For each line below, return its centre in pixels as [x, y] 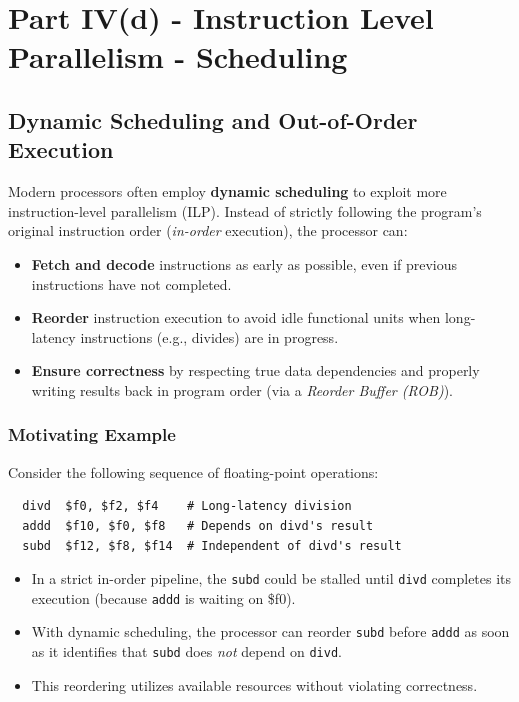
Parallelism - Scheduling [178, 56]
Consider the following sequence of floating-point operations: [193, 471]
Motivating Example [92, 434]
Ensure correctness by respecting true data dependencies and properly [255, 370]
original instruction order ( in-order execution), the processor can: [208, 230]
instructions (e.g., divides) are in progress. [209, 336]
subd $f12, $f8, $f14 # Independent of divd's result [212, 545]
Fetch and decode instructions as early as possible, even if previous [244, 263]
